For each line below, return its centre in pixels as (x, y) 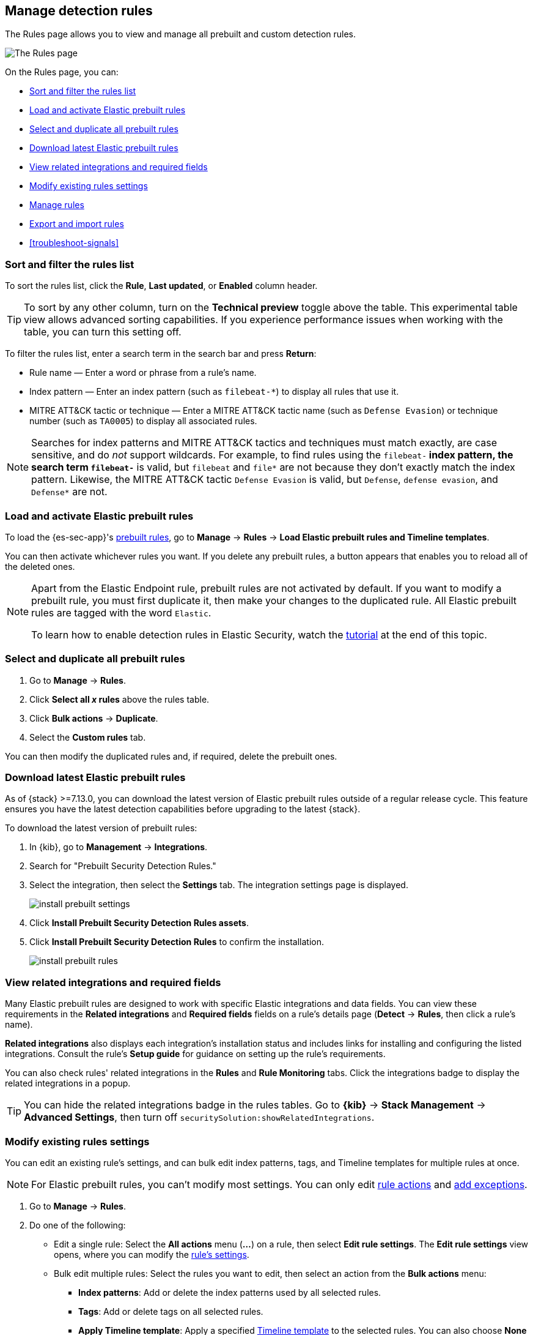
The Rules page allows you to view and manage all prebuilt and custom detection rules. (181, 34)
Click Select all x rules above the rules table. (119, 699)
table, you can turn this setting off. (103, 332)
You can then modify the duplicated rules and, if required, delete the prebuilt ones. (171, 756)
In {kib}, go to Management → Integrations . (119, 847)
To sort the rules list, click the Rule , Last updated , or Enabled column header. (161, 286)
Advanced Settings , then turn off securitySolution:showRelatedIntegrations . (199, 1117)
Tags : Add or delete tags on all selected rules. (171, 1311)
